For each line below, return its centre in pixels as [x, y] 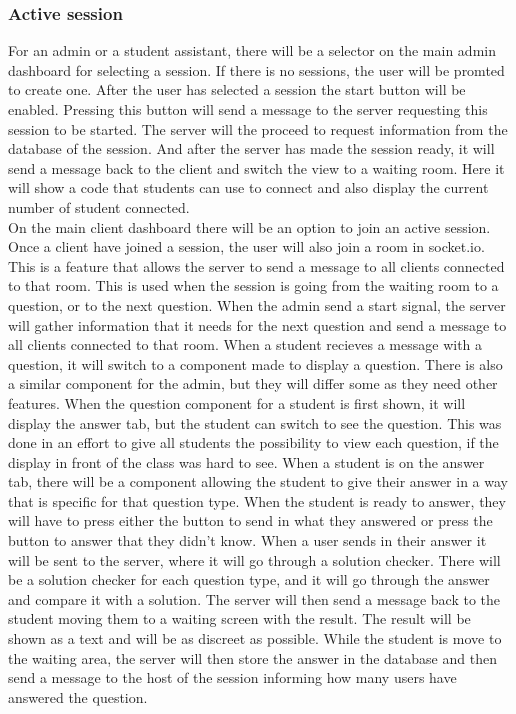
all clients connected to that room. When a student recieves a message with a [245, 344]
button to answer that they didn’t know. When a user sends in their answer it [247, 540]
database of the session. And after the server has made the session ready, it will [251, 148]
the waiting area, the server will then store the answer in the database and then [252, 657]
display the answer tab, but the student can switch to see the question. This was [255, 422]
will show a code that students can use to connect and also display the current [248, 187]
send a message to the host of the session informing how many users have [232, 677]
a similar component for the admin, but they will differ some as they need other [253, 383]
